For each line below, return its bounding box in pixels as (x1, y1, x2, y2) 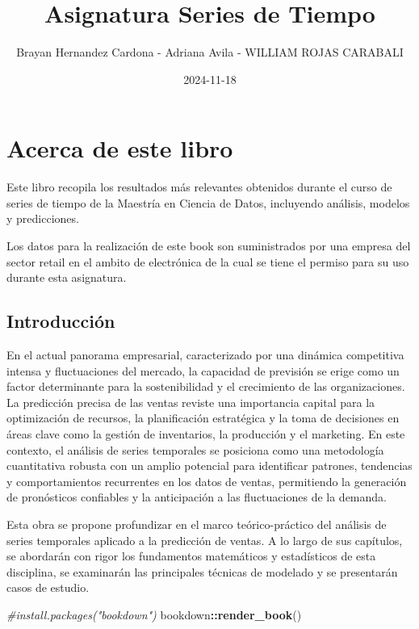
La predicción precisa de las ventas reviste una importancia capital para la (6, 393, 375, 410)
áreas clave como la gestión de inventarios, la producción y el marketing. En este (6, 425, 405, 442)
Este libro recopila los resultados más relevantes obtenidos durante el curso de (6, 178, 392, 195)
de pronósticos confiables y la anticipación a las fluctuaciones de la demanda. (6, 489, 387, 505)
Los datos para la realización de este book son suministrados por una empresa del (6, 237, 411, 254)
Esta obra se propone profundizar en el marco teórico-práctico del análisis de (6, 515, 387, 532)
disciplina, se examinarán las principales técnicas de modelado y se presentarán (6, 563, 398, 580)
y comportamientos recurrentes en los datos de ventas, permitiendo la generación (6, 472, 407, 489)
